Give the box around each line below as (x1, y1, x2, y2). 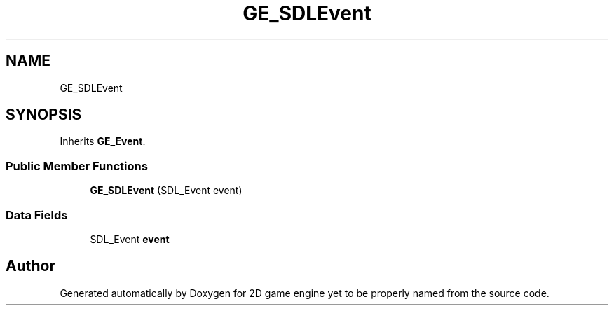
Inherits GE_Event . (60, 135, 146, 148)
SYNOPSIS (6, 106, 82, 124)
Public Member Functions (6, 158, 148, 173)
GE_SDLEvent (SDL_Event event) (90, 184, 243, 197)
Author (6, 257, 55, 275)
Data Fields (6, 207, 68, 222)
